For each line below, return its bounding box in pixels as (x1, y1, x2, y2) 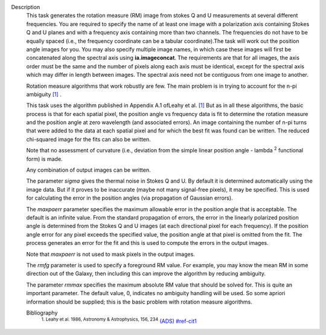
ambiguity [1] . (26, 91, 62, 98)
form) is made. (26, 155, 63, 163)
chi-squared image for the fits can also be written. (26, 135, 151, 143)
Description (11, 4, 40, 10)
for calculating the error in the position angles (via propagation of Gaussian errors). (26, 194, 233, 202)
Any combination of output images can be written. (26, 166, 151, 174)
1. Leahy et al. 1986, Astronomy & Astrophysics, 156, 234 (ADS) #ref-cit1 (41, 316, 197, 325)
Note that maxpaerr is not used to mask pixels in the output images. (26, 250, 196, 258)
